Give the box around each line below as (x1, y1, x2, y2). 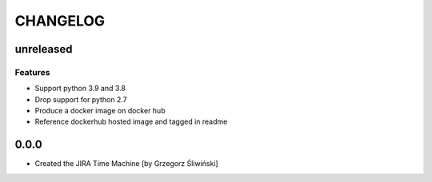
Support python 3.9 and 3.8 (34, 84, 126, 93)
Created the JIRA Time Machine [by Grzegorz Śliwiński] (34, 159, 219, 168)
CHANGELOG (14, 12, 106, 30)
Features (14, 66, 50, 77)
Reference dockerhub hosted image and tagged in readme (34, 117, 228, 127)
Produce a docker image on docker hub (34, 106, 166, 116)
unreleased (14, 42, 73, 56)
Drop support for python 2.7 (34, 94, 127, 104)
